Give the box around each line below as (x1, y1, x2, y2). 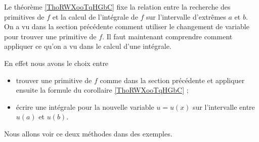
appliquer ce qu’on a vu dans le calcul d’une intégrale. (4, 41, 171, 51)
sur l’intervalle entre (193, 101, 255, 112)
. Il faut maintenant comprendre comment (102, 31, 233, 41)
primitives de (4, 11, 45, 22)
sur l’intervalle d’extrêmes (146, 11, 226, 22)
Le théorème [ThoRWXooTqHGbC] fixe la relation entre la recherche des (4, 2, 231, 12)
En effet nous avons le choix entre (4, 57, 109, 68)
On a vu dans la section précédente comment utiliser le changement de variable (4, 21, 249, 32)
